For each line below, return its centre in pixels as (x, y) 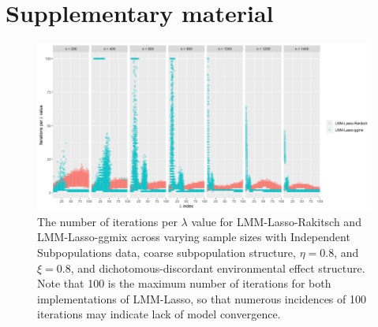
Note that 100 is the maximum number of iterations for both (184, 283)
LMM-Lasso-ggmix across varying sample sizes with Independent (194, 237)
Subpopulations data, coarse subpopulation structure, (167, 252)
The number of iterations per (107, 221)
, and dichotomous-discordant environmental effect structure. (218, 268)
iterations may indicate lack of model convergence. (159, 314)
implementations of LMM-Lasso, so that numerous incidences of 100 (202, 298)
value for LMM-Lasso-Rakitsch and (276, 221)
